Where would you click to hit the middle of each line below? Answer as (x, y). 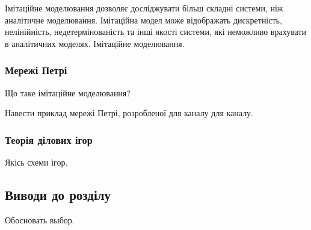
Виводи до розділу (58, 194)
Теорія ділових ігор (49, 139)
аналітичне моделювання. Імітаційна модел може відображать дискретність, (143, 20)
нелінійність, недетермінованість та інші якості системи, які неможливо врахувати (156, 32)
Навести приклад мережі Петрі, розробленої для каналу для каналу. (129, 113)
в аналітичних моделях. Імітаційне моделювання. (95, 43)
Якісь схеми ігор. (36, 162)
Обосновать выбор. (40, 219)
